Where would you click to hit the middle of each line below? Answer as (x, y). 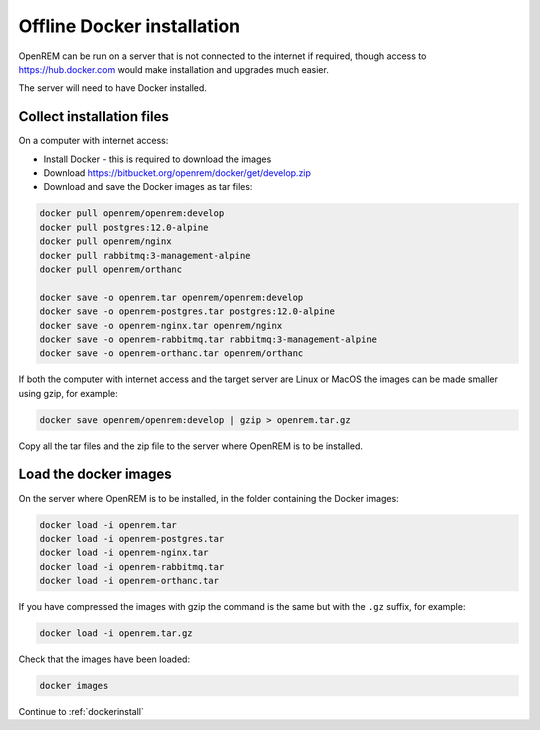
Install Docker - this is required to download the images (157, 159)
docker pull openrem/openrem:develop (132, 213)
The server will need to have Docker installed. (112, 88)
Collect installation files (93, 116)
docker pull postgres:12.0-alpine (124, 227)
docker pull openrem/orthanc (111, 269)
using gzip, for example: (68, 393)
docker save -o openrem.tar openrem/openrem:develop (171, 297)
